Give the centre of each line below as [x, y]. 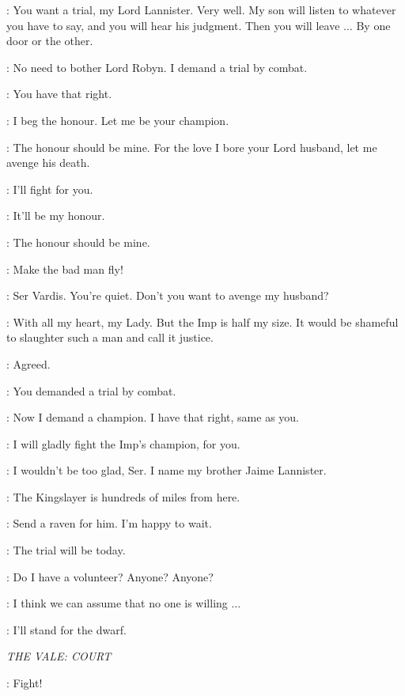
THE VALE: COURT [59, 656]
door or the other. [50, 41]
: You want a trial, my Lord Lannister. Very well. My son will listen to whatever [201, 9]
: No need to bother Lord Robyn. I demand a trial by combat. [157, 67]
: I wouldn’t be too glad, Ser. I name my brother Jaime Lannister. [167, 470]
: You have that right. [59, 94]
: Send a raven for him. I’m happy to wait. [109, 523]
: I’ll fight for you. [50, 189]
